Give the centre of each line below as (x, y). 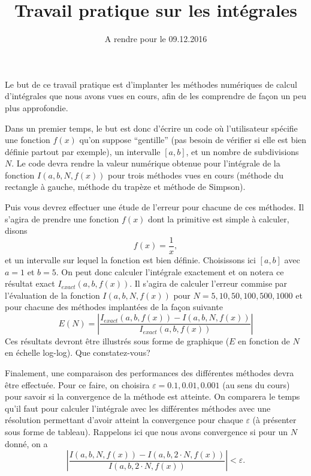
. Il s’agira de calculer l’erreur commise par (209, 283)
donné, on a (26, 443)
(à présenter (274, 420)
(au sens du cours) (256, 384)
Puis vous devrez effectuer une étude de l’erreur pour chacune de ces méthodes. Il (155, 207)
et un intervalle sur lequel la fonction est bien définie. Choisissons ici (130, 259)
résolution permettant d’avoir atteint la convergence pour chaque (124, 420)
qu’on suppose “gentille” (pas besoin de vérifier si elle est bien (193, 140)
